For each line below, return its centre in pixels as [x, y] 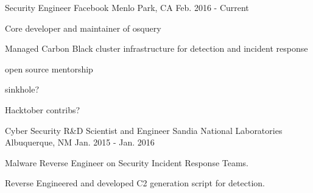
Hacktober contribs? [43, 109]
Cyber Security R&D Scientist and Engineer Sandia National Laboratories [144, 130]
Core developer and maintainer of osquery [83, 28]
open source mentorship [49, 68]
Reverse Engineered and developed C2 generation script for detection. [135, 183]
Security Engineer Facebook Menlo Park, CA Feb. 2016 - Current [127, 7]
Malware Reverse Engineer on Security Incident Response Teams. [127, 162]
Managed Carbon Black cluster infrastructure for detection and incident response [156, 48]
